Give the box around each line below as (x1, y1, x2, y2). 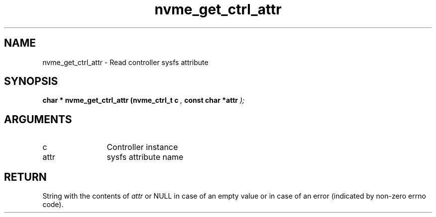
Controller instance (107, 142, 178, 152)
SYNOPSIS (4, 75, 58, 88)
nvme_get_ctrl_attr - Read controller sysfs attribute (42, 58, 209, 67)
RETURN (4, 170, 47, 183)
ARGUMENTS (4, 113, 72, 126)
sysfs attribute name (107, 152, 184, 162)
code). (42, 200, 64, 209)
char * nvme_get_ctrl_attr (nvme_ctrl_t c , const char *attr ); (42, 96, 245, 105)
